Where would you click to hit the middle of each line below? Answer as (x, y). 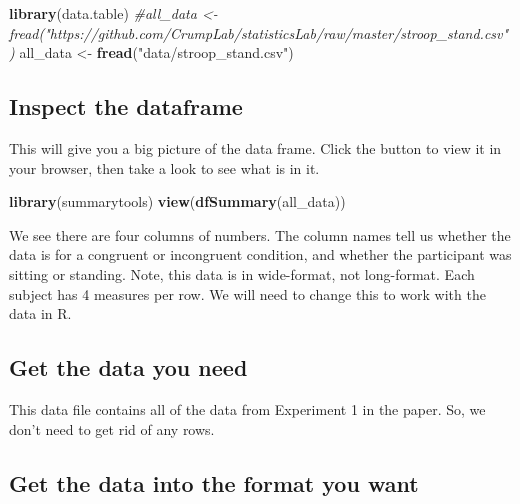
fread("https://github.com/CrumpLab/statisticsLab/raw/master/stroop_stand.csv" (259, 32)
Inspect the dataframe (126, 106)
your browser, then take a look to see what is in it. (164, 167)
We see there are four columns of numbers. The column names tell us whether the (260, 234)
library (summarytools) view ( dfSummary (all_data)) (177, 201)
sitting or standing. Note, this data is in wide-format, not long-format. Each (242, 273)
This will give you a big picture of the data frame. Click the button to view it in (255, 147)
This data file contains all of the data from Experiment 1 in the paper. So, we (247, 408)
